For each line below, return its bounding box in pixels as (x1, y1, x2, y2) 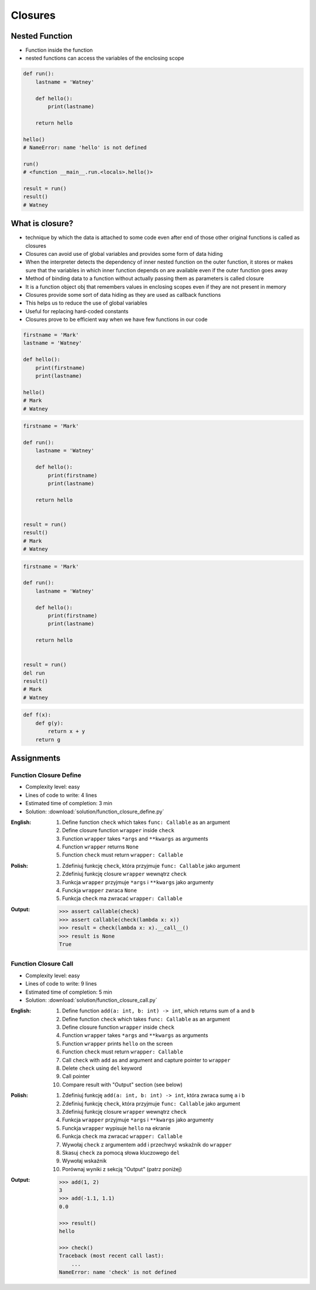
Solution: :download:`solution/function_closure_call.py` (25, 996, 157, 1004)
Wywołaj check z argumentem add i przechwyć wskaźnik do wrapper (62, 1141, 232, 1148)
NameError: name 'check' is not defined (59, 1268, 177, 1275)
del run (23, 669, 45, 676)
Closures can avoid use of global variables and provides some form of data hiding (25, 250, 223, 257)
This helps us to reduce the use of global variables (25, 299, 147, 307)
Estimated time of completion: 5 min (25, 988, 112, 995)
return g (35, 736, 61, 743)
